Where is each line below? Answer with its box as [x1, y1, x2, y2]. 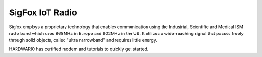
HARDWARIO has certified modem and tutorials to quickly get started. [9, 46, 148, 52]
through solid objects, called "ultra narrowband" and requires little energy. [9, 37, 157, 43]
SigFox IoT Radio [9, 7, 77, 18]
